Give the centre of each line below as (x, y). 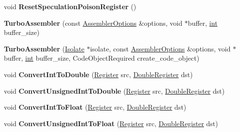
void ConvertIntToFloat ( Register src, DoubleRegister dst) (95, 107)
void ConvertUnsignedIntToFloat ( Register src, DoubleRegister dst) (111, 123)
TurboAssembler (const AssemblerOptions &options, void (93, 23)
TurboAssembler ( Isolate (44, 48)
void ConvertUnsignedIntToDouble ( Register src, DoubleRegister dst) (114, 91)
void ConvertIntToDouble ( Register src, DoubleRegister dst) (98, 74)
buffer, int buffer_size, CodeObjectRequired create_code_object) (102, 58)
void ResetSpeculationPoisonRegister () (70, 6)
